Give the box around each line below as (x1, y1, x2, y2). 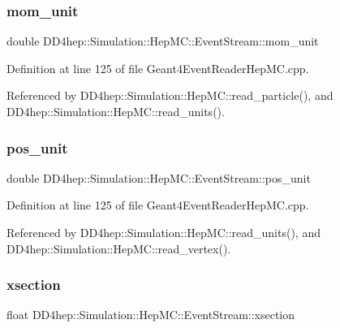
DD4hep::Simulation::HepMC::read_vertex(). (6, 240, 231, 257)
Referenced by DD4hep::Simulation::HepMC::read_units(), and (6, 224, 321, 240)
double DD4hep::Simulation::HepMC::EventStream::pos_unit (6, 169, 311, 186)
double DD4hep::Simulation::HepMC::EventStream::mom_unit (6, 32, 319, 50)
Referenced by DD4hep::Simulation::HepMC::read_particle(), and (6, 87, 334, 104)
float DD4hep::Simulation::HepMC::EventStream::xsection (6, 306, 295, 323)
